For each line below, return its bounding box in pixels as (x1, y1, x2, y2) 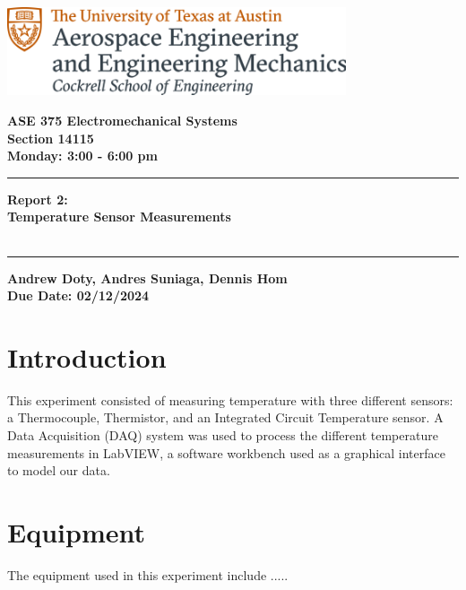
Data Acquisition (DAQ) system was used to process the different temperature (7, 426, 438, 445)
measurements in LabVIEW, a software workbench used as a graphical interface (7, 443, 445, 462)
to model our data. (7, 461, 110, 480)
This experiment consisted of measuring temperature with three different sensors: (7, 390, 453, 409)
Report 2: (7, 189, 68, 208)
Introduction (7, 338, 167, 375)
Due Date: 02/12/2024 (7, 286, 150, 305)
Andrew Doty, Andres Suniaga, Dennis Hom (7, 268, 288, 287)
